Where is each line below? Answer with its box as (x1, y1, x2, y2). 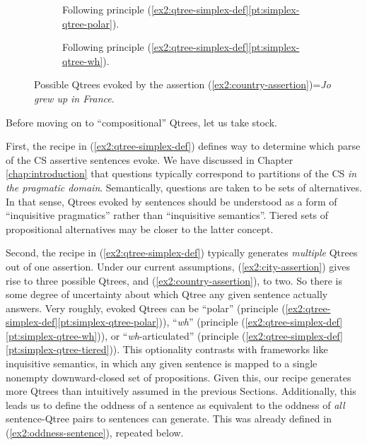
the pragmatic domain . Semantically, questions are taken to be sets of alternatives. (6, 179, 362, 194)
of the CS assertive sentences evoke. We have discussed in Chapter (6, 152, 293, 167)
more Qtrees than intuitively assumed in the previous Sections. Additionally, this (6, 384, 356, 398)
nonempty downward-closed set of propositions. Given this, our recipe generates (6, 369, 351, 384)
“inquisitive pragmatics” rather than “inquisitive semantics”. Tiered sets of (6, 208, 329, 222)
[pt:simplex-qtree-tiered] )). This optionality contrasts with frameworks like (6, 342, 328, 357)
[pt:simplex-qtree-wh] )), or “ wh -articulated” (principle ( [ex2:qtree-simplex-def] (6, 328, 343, 343)
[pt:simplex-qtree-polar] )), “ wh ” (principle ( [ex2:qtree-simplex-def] (57, 314, 343, 329)
